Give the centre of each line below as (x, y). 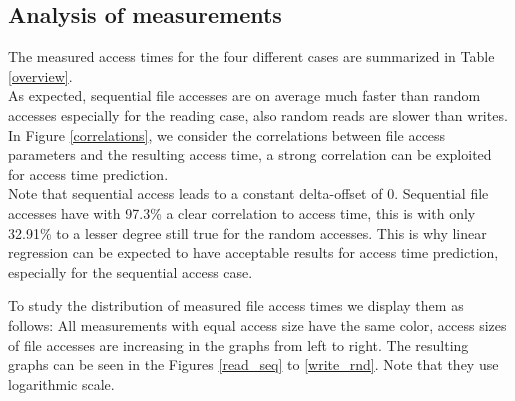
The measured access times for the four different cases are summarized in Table (251, 56)
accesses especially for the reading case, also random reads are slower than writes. (258, 114)
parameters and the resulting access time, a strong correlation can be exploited (250, 154)
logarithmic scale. (61, 383)
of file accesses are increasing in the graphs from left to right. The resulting (238, 344)
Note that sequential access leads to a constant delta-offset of (195, 193)
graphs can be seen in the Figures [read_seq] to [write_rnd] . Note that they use (253, 364)
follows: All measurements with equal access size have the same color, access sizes (257, 324)
